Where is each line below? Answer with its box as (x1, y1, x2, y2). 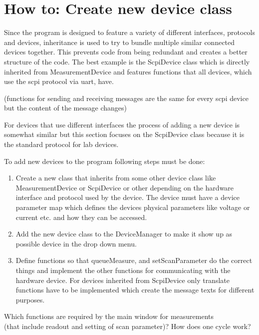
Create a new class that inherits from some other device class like (15, 172, 216, 183)
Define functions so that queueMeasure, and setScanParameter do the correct (15, 255, 253, 265)
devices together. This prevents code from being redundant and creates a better (4, 46, 248, 57)
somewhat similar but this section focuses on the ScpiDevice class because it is (4, 129, 245, 139)
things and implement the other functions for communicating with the (15, 265, 231, 275)
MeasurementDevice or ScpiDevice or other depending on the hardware (15, 182, 234, 192)
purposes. (15, 294, 45, 304)
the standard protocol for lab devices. (4, 139, 119, 149)
